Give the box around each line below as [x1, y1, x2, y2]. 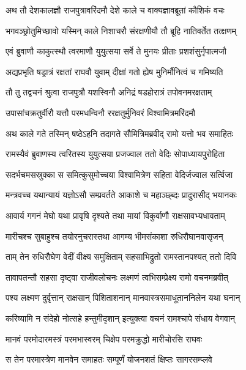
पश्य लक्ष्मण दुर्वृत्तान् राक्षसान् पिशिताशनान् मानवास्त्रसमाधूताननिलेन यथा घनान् [6, 291, 240, 304]
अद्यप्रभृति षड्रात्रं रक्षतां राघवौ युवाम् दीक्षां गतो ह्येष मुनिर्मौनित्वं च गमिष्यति [6, 65, 223, 78]
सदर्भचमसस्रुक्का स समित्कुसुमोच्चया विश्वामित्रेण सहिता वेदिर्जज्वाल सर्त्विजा [6, 168, 233, 180]
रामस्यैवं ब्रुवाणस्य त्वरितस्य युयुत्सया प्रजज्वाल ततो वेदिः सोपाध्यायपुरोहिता [6, 147, 225, 160]
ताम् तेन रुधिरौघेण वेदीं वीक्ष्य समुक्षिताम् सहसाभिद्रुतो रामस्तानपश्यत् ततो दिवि [6, 250, 237, 263]
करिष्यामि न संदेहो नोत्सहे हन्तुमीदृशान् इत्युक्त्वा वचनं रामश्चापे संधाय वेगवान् [6, 311, 236, 324]
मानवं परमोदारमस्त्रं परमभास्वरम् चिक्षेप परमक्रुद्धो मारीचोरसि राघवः [6, 332, 203, 345]
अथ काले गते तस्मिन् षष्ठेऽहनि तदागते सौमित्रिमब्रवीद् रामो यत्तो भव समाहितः [6, 127, 233, 139]
